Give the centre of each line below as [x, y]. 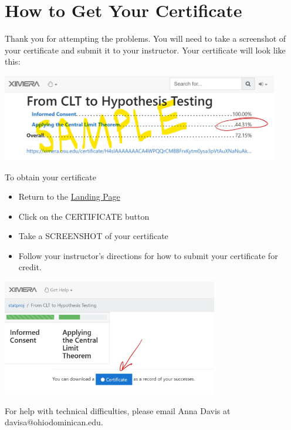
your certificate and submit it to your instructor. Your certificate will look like [145, 50]
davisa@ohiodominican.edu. [54, 422]
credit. [30, 267]
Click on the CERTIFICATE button [84, 216]
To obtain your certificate [51, 177]
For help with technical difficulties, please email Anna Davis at [118, 410]
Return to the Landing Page [69, 196]
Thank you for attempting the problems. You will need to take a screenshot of [145, 38]
